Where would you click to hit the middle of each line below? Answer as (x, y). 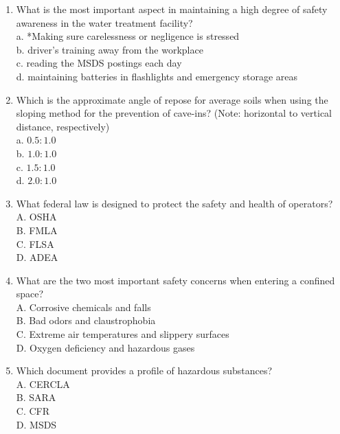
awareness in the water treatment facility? (104, 22)
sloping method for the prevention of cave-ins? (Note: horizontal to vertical (174, 113)
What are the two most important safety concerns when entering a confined (175, 280)
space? (30, 294)
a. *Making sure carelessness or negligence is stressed (128, 36)
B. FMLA (37, 230)
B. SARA (36, 397)
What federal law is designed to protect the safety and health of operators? (174, 203)
